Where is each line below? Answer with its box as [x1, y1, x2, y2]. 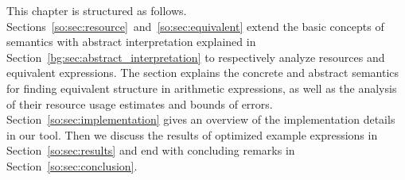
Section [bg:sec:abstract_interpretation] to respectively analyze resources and [6, 48, 385, 65]
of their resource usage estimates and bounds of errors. [6, 95, 273, 112]
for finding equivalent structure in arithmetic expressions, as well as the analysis [6, 79, 397, 96]
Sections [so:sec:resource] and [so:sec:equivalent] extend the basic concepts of [6, 17, 384, 34]
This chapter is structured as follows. [6, 2, 187, 18]
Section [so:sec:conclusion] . [6, 157, 138, 174]
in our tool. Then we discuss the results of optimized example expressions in [6, 126, 378, 143]
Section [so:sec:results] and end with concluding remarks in [6, 142, 295, 159]
